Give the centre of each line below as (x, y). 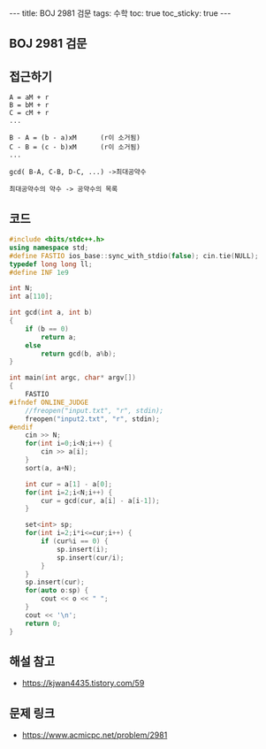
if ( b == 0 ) (47, 329)
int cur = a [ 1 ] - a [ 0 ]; (69, 484)
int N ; (21, 288)
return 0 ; (43, 623)
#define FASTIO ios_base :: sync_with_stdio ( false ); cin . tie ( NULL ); (134, 256)
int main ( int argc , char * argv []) (73, 378)
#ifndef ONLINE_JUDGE (49, 402)
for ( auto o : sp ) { (57, 591)
